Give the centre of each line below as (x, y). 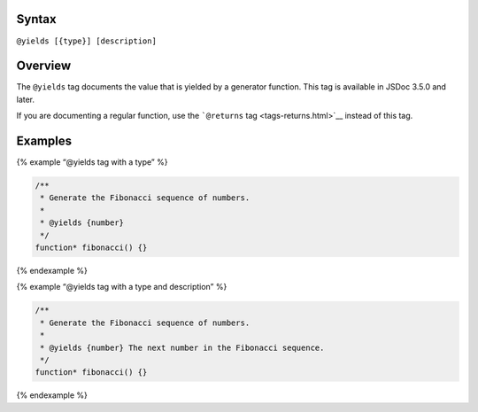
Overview (44, 66)
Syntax (36, 19)
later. (26, 99)
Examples (44, 141)
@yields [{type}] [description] (86, 41)
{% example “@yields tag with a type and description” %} (122, 287)
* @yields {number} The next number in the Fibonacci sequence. (182, 347)
